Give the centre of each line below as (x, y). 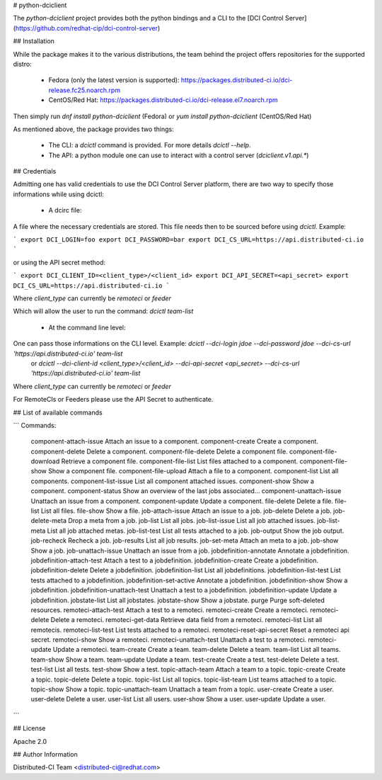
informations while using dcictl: (58, 194)
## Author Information (45, 754)
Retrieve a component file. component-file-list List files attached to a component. (180, 461)
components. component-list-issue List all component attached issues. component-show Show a (173, 481)
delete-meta (49, 521)
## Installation (34, 41)
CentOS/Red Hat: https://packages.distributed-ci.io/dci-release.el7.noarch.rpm (163, 100)
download (45, 461)
